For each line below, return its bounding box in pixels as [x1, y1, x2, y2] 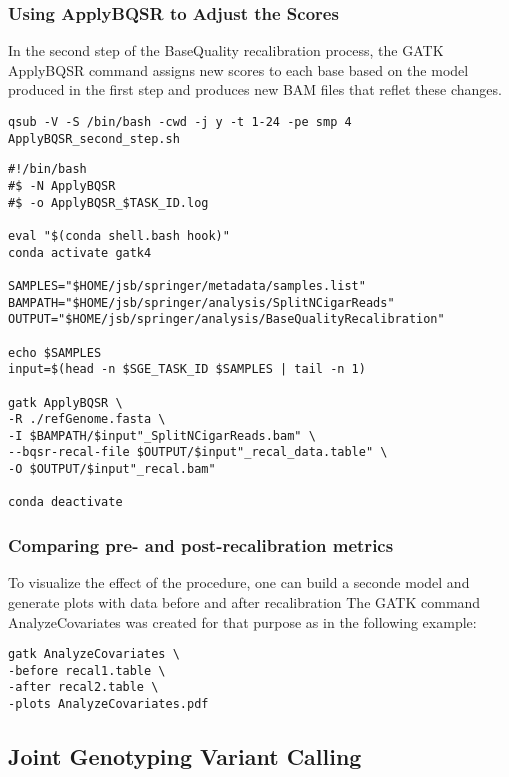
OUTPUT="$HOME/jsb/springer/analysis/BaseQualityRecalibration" [8, 312, 445, 327]
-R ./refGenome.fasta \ [8, 412, 166, 427]
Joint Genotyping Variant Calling [8, 741, 362, 772]
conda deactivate [8, 495, 123, 510]
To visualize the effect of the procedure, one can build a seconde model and [8, 572, 470, 593]
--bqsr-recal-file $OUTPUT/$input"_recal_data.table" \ [8, 445, 388, 460]
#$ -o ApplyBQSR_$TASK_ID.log [8, 195, 209, 210]
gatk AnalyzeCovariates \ [8, 647, 180, 662]
